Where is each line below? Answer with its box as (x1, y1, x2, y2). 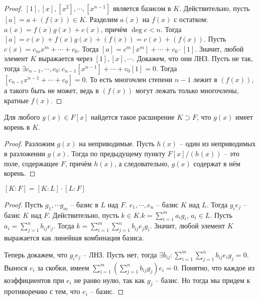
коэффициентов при (4, 274, 64, 285)
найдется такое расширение (90, 112, 175, 122)
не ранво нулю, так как (74, 274, 145, 285)
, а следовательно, (114, 158, 170, 168)
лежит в (193, 74, 217, 84)
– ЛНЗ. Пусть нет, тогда (83, 249, 157, 259)
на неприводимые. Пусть (79, 138, 155, 149)
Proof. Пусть (4, 199, 43, 209)
